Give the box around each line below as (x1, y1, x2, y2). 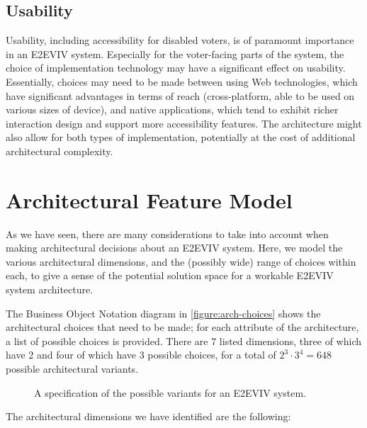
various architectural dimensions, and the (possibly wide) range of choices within (6, 254, 356, 269)
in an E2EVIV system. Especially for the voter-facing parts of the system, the (6, 46, 344, 61)
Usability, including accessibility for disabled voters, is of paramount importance (6, 33, 354, 47)
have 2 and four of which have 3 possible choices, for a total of (6, 347, 276, 362)
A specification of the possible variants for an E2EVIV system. (34, 385, 306, 400)
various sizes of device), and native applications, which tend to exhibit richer (6, 102, 339, 117)
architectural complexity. (6, 143, 113, 158)
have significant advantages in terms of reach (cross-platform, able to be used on (6, 88, 355, 103)
